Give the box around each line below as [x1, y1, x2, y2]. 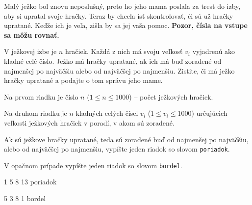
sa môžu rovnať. [4, 29, 59, 40]
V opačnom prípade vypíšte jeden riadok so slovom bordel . [4, 160, 182, 170]
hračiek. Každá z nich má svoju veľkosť [65, 46, 183, 56]
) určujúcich [191, 108, 227, 118]
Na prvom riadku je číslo [4, 91, 78, 102]
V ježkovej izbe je [4, 46, 57, 56]
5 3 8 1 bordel [4, 193, 46, 204]
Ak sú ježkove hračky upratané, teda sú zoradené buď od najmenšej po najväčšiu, [4, 134, 249, 144]
